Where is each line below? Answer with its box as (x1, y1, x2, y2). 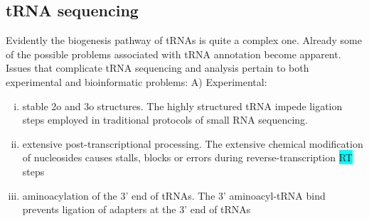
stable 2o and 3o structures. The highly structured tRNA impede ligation (22, 98, 343, 113)
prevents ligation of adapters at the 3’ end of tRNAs (22, 202, 251, 217)
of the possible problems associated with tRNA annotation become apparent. (6, 46, 341, 61)
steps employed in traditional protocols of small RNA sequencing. (22, 112, 309, 127)
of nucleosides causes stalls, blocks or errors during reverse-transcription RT (22, 150, 353, 165)
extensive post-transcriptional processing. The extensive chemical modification (22, 136, 363, 151)
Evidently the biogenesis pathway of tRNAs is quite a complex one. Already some (6, 33, 362, 48)
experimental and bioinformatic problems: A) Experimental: (6, 74, 267, 89)
